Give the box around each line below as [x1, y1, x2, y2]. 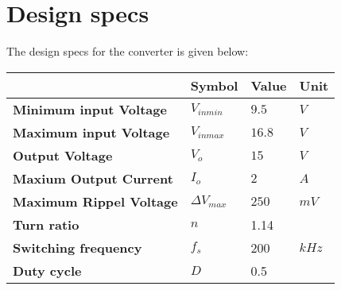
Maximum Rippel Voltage [13, 191, 178, 211]
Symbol [190, 75, 238, 95]
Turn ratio [13, 215, 79, 234]
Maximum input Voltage [13, 122, 170, 141]
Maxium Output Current [13, 168, 173, 188]
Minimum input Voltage [13, 99, 167, 118]
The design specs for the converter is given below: [6, 43, 249, 60]
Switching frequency [13, 238, 142, 257]
